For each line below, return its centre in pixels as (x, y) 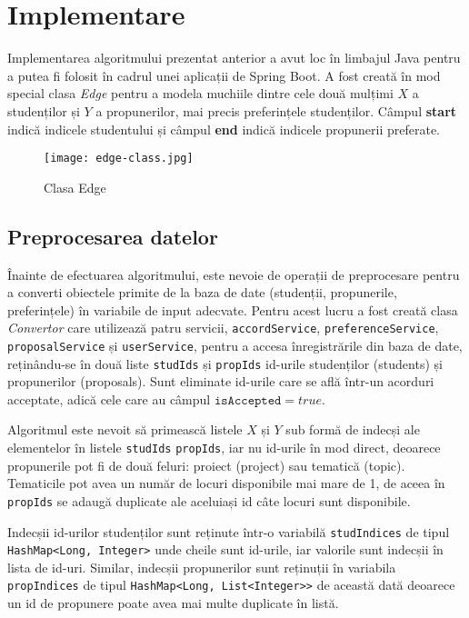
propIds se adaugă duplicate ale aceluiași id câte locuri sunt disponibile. (209, 500)
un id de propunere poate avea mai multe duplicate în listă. (173, 603)
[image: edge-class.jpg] (119, 159)
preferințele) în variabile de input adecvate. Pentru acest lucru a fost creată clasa (233, 309)
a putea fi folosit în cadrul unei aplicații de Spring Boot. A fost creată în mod (224, 75)
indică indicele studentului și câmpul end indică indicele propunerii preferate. (224, 129)
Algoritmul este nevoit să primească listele (125, 429)
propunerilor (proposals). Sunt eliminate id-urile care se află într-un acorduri (221, 381)
